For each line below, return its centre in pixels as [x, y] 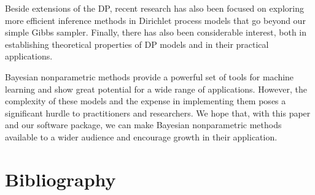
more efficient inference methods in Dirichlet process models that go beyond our [155, 20]
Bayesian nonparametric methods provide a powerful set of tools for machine [150, 76]
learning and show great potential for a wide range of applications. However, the [156, 89]
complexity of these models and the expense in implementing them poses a [146, 101]
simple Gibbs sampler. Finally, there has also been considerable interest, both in [156, 32]
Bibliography [60, 179]
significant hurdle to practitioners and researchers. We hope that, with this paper [158, 113]
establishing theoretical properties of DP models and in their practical [137, 44]
